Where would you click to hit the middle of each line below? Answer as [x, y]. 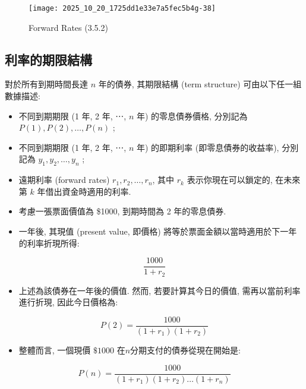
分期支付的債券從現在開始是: [185, 350]
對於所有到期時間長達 [46, 84]
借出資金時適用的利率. [88, 191]
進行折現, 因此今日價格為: [68, 302]
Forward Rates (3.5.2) [68, 27]
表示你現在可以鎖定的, [230, 180]
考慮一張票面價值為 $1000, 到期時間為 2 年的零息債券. [122, 211]
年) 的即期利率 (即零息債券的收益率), [208, 147]
